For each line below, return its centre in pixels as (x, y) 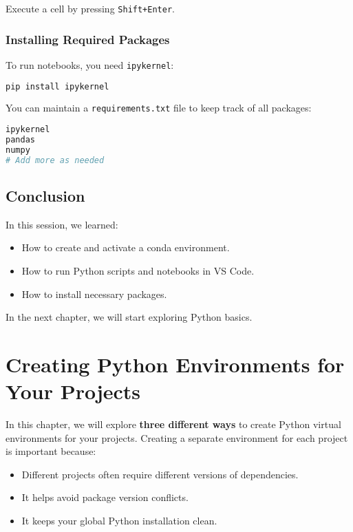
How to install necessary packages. (94, 294)
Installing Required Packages (88, 39)
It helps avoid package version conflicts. (105, 497)
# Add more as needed (55, 160)
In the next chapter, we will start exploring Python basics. (129, 317)
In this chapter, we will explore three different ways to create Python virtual (173, 424)
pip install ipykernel (57, 86)
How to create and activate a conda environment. (126, 247)
